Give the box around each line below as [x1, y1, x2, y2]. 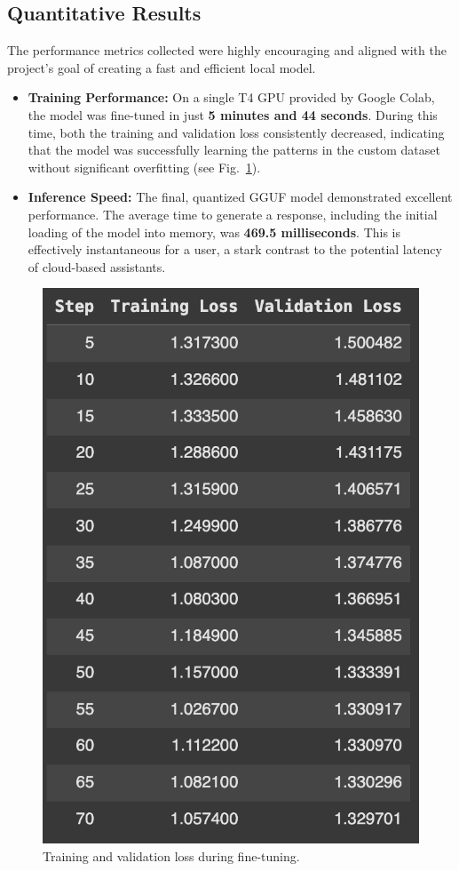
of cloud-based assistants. [28, 257, 166, 276]
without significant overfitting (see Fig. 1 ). [28, 157, 261, 176]
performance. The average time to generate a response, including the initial [28, 204, 438, 223]
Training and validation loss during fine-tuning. [43, 846, 300, 865]
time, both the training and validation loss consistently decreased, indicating [28, 123, 445, 141]
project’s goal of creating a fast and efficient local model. [7, 58, 316, 76]
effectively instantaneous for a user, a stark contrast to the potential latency [28, 240, 442, 259]
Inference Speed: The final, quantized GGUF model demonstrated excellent [28, 188, 453, 206]
